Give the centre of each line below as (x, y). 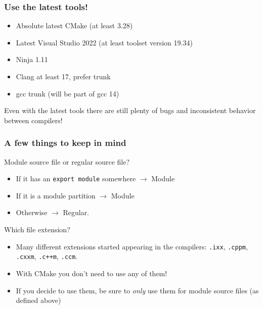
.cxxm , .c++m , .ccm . (47, 256)
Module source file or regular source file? (67, 161)
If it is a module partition (56, 195)
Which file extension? (37, 229)
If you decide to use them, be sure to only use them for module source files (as (137, 290)
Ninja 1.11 (32, 59)
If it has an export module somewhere (76, 178)
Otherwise (32, 212)
